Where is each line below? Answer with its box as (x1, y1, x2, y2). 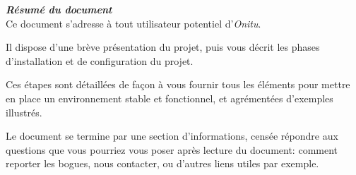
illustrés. (6, 104, 42, 119)
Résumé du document (6, 2, 112, 16)
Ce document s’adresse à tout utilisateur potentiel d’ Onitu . (6, 16, 261, 30)
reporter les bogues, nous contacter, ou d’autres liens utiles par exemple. (6, 156, 319, 171)
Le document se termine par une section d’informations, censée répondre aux (6, 128, 338, 143)
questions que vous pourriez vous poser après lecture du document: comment (6, 142, 338, 157)
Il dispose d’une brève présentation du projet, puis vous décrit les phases (6, 40, 320, 54)
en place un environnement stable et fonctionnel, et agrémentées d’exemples (6, 90, 333, 105)
